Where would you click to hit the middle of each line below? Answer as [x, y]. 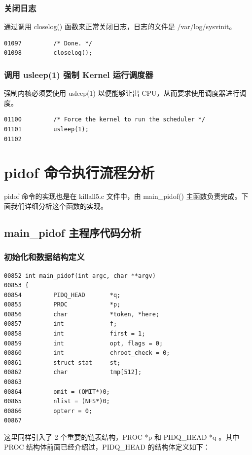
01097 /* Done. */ [48, 43]
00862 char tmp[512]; [73, 372]
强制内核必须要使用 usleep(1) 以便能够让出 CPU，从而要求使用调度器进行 [122, 93]
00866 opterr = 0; [48, 411]
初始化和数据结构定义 [44, 257]
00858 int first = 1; [75, 334]
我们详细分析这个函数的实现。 [59, 206]
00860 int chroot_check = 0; [87, 353]
